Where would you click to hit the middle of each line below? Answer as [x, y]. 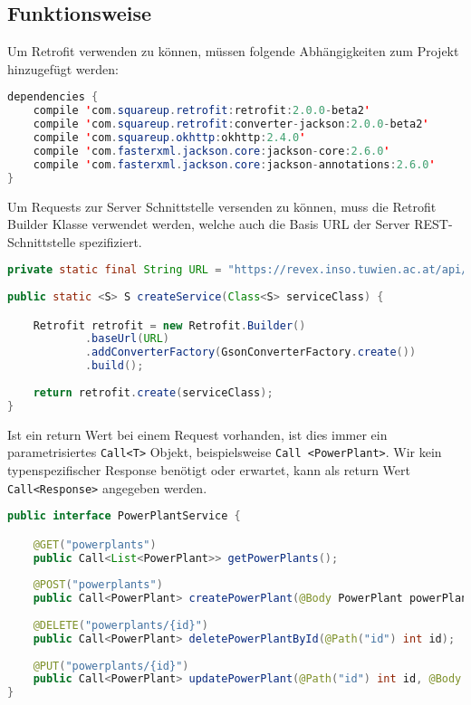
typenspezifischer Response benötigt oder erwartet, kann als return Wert [209, 469]
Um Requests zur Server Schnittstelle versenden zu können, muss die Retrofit [222, 206]
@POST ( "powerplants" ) [98, 585]
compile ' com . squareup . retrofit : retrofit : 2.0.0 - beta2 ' [202, 111]
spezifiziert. [111, 241]
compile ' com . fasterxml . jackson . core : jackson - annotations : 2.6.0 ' [234, 164]
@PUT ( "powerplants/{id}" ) [111, 666]
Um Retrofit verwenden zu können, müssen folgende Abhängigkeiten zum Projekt [233, 51]
